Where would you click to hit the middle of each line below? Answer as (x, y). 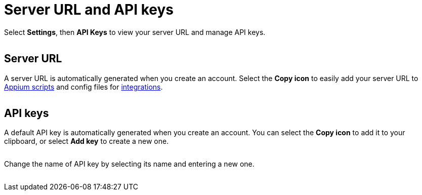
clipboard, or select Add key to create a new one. (87, 141)
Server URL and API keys (89, 10)
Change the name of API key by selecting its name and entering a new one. (129, 164)
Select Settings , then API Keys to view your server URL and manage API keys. (135, 32)
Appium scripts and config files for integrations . (83, 87)
